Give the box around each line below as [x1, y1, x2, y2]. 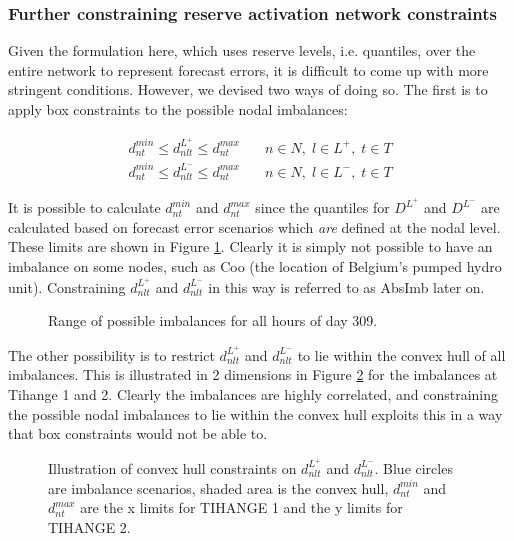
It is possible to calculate [8, 197, 161, 218]
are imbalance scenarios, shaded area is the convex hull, [48, 477, 389, 498]
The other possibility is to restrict [8, 344, 215, 365]
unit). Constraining [8, 276, 126, 297]
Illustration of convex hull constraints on [48, 457, 297, 478]
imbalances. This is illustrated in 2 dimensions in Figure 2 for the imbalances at [8, 364, 498, 385]
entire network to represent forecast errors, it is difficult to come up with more [8, 59, 489, 80]
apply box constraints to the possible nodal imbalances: [8, 99, 348, 119]
